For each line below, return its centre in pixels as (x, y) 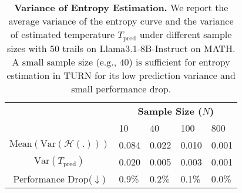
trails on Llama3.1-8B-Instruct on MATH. (149, 48)
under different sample (186, 34)
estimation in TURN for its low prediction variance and (121, 75)
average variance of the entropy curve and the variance (121, 21)
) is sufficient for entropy (179, 61)
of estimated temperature (62, 34)
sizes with (27, 48)
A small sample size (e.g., (64, 61)
